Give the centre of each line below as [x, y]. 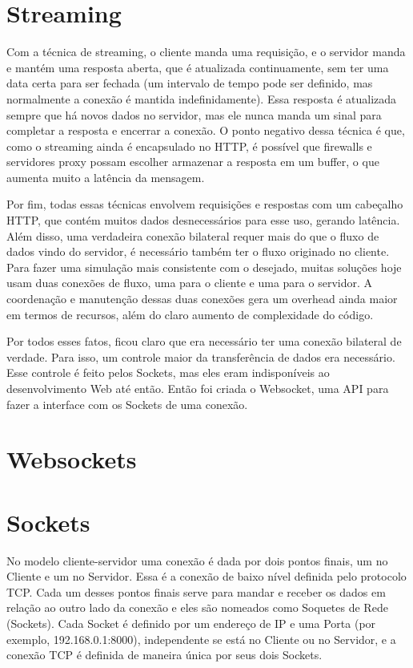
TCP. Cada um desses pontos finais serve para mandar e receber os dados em [196, 591]
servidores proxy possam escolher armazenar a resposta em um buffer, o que [193, 162]
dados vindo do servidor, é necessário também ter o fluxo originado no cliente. [198, 251]
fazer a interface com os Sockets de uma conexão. [127, 404]
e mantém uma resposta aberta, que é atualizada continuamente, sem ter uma [198, 67]
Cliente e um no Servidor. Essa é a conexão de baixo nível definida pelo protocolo [206, 576]
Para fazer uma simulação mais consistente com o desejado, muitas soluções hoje [204, 267]
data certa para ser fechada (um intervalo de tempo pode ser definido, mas [190, 83]
